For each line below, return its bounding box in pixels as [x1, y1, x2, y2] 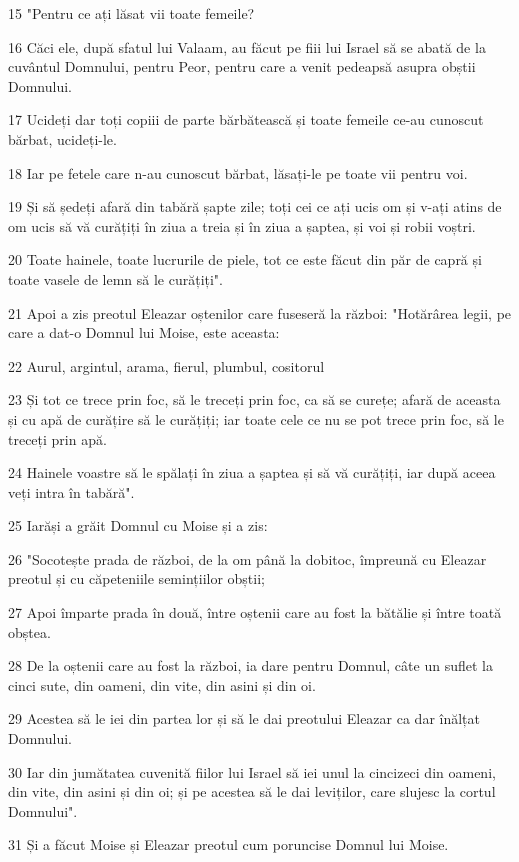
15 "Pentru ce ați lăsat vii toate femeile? [8, 3, 255, 23]
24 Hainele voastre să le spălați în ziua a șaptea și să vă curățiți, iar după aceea [8, 462, 496, 483]
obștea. [8, 621, 51, 642]
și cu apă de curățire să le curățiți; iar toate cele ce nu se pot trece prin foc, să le [8, 408, 504, 429]
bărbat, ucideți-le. [8, 128, 117, 149]
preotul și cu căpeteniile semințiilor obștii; [8, 568, 265, 589]
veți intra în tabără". [8, 481, 135, 502]
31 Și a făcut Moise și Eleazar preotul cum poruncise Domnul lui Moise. [8, 834, 449, 855]
